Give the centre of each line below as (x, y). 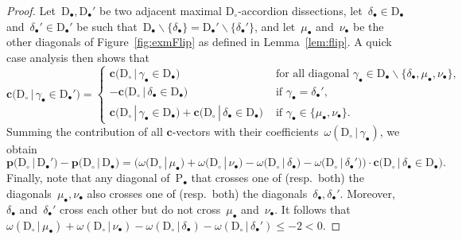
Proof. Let (31, 10)
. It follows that (313, 209)
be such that (107, 26)
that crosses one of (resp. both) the (278, 178)
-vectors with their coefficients (245, 131)
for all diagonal (313, 74)
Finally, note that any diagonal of (88, 178)
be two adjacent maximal (161, 10)
